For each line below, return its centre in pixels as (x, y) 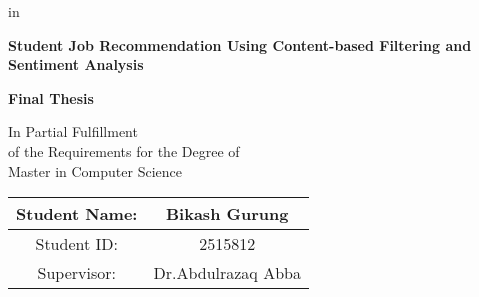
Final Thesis (51, 97)
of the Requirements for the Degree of (124, 150)
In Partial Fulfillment (73, 131)
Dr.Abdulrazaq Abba (227, 273)
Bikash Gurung (227, 214)
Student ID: (76, 244)
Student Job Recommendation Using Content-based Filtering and (240, 44)
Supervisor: (76, 273)
